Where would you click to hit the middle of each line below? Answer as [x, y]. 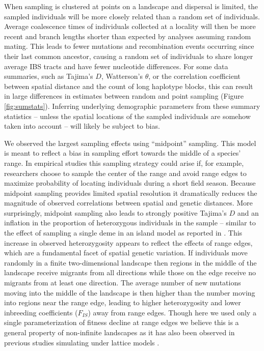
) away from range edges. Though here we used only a [172, 312]
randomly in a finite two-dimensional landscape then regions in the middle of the [130, 262]
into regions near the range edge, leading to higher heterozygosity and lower [123, 302]
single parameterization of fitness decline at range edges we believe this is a [122, 322]
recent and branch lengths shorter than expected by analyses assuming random [128, 36]
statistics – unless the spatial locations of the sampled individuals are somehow [127, 116]
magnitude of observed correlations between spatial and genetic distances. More [128, 203]
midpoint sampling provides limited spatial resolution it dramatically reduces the [131, 193]
